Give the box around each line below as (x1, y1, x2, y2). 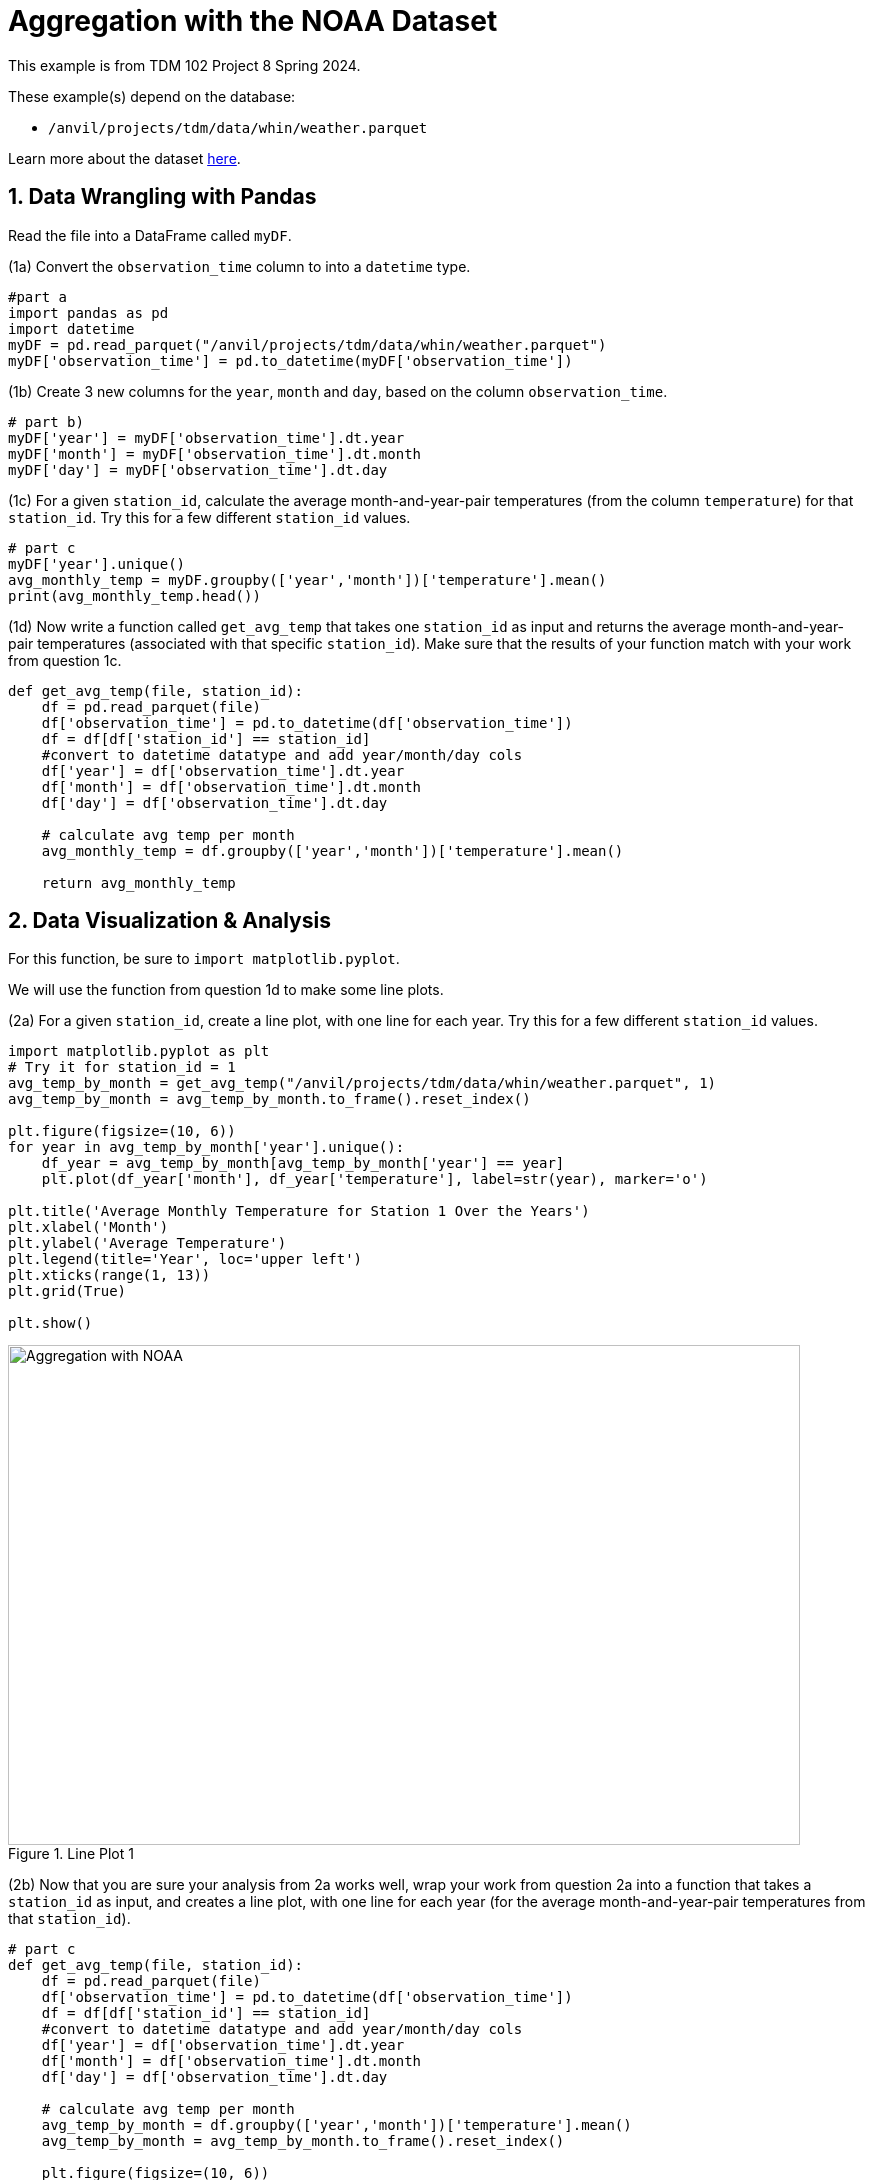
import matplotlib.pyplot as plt (8, 1043, 270, 1060)
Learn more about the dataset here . (8, 149, 241, 167)
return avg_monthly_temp (41, 874, 236, 891)
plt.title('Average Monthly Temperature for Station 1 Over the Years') (8, 1203, 590, 1220)
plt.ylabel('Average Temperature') (8, 1235, 287, 1252)
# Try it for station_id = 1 (8, 1059, 236, 1076)
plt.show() (8, 1315, 93, 1332)
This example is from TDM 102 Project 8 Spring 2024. (8, 56, 361, 74)
